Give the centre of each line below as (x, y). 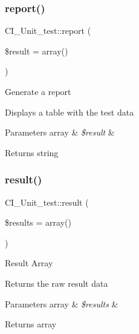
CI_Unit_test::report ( (48, 31)
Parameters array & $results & (62, 303)
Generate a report (38, 91)
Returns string (32, 152)
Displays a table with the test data (69, 112)
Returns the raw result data (57, 283)
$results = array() (38, 222)
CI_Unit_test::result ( (47, 202)
